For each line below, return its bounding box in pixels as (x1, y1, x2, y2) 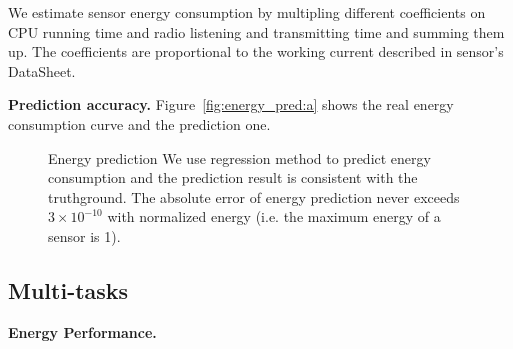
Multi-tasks (8, 274, 129, 305)
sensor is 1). (48, 225, 121, 246)
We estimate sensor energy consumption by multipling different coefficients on (8, 2, 486, 22)
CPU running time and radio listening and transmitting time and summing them (8, 21, 505, 42)
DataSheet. (8, 60, 76, 81)
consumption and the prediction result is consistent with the (48, 167, 418, 188)
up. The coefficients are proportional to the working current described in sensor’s (8, 41, 504, 62)
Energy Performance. (8, 321, 157, 342)
